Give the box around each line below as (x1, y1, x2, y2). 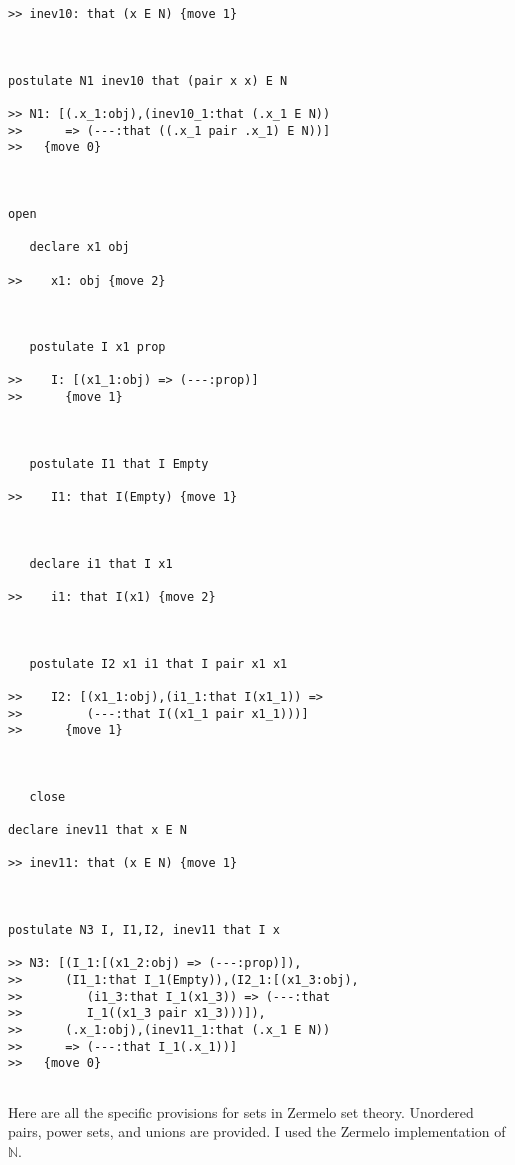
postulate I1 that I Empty (29, 456, 209, 471)
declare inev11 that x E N (8, 823, 187, 838)
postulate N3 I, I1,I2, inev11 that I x (8, 923, 281, 938)
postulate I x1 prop (29, 340, 166, 355)
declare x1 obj (29, 240, 130, 255)
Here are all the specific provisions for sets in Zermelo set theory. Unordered (8, 1101, 474, 1122)
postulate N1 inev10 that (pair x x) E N (8, 73, 288, 88)
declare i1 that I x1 (29, 556, 173, 571)
